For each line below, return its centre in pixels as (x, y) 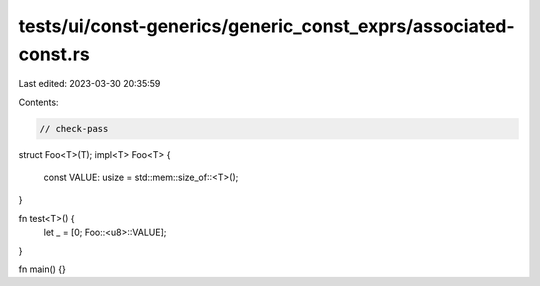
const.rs (54, 54)
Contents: (38, 102)
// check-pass (74, 128)
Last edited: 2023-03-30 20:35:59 (89, 84)
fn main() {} (42, 269)
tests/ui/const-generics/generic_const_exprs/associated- (266, 26)
